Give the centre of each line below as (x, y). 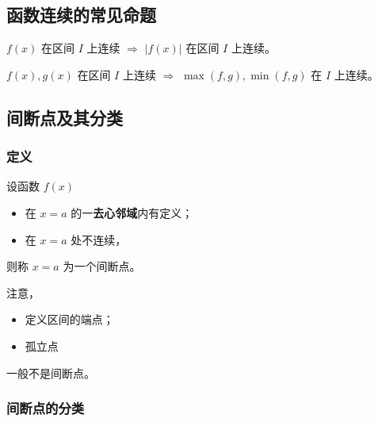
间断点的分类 (46, 408)
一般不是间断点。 (51, 372)
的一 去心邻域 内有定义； (132, 212)
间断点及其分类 (65, 117)
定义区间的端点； (69, 319)
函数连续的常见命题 (81, 15)
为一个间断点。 (102, 266)
